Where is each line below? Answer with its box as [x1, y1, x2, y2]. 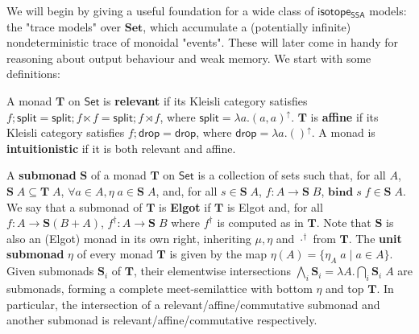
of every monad [77, 245, 153, 262]
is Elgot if [159, 198, 211, 215]
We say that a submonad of [6, 198, 143, 215]
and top [326, 279, 364, 296]
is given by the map [169, 245, 268, 262]
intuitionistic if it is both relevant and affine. [6, 139, 236, 156]
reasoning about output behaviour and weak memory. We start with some [6, 49, 371, 66]
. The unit [348, 229, 402, 246]
